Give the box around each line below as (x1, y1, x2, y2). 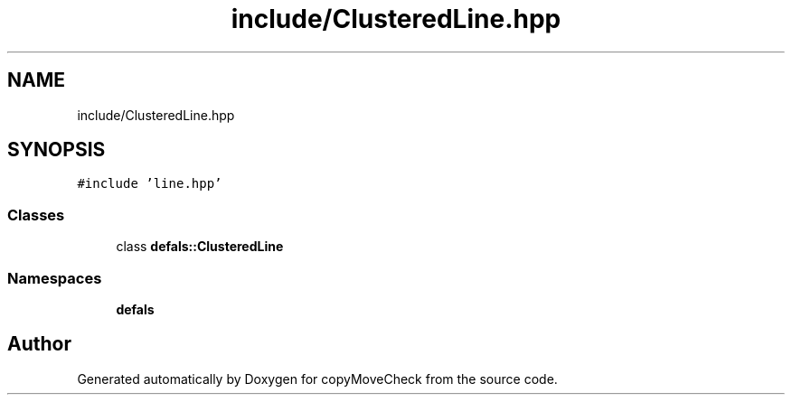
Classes (7, 205, 65, 224)
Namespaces (7, 268, 102, 287)
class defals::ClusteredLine (116, 238, 284, 255)
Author (7, 332, 71, 356)
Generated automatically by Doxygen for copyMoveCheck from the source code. (77, 370, 558, 387)
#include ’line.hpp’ (77, 176, 222, 192)
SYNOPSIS (7, 138, 106, 162)
